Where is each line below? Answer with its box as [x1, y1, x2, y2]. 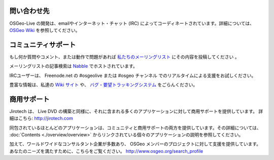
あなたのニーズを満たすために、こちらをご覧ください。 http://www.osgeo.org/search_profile [9, 148, 203, 154]
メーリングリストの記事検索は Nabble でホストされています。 [9, 63, 138, 69]
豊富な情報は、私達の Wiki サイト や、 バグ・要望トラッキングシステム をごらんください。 [9, 82, 198, 88]
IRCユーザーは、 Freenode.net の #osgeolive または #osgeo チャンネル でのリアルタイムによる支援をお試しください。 [9, 72, 256, 78]
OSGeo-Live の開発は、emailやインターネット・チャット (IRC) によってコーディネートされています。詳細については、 [9, 20, 255, 26]
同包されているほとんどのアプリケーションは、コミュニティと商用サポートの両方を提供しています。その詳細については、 [9, 125, 261, 131]
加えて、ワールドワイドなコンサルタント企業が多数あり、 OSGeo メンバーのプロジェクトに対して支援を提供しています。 [9, 141, 261, 147]
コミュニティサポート [9, 41, 76, 49]
